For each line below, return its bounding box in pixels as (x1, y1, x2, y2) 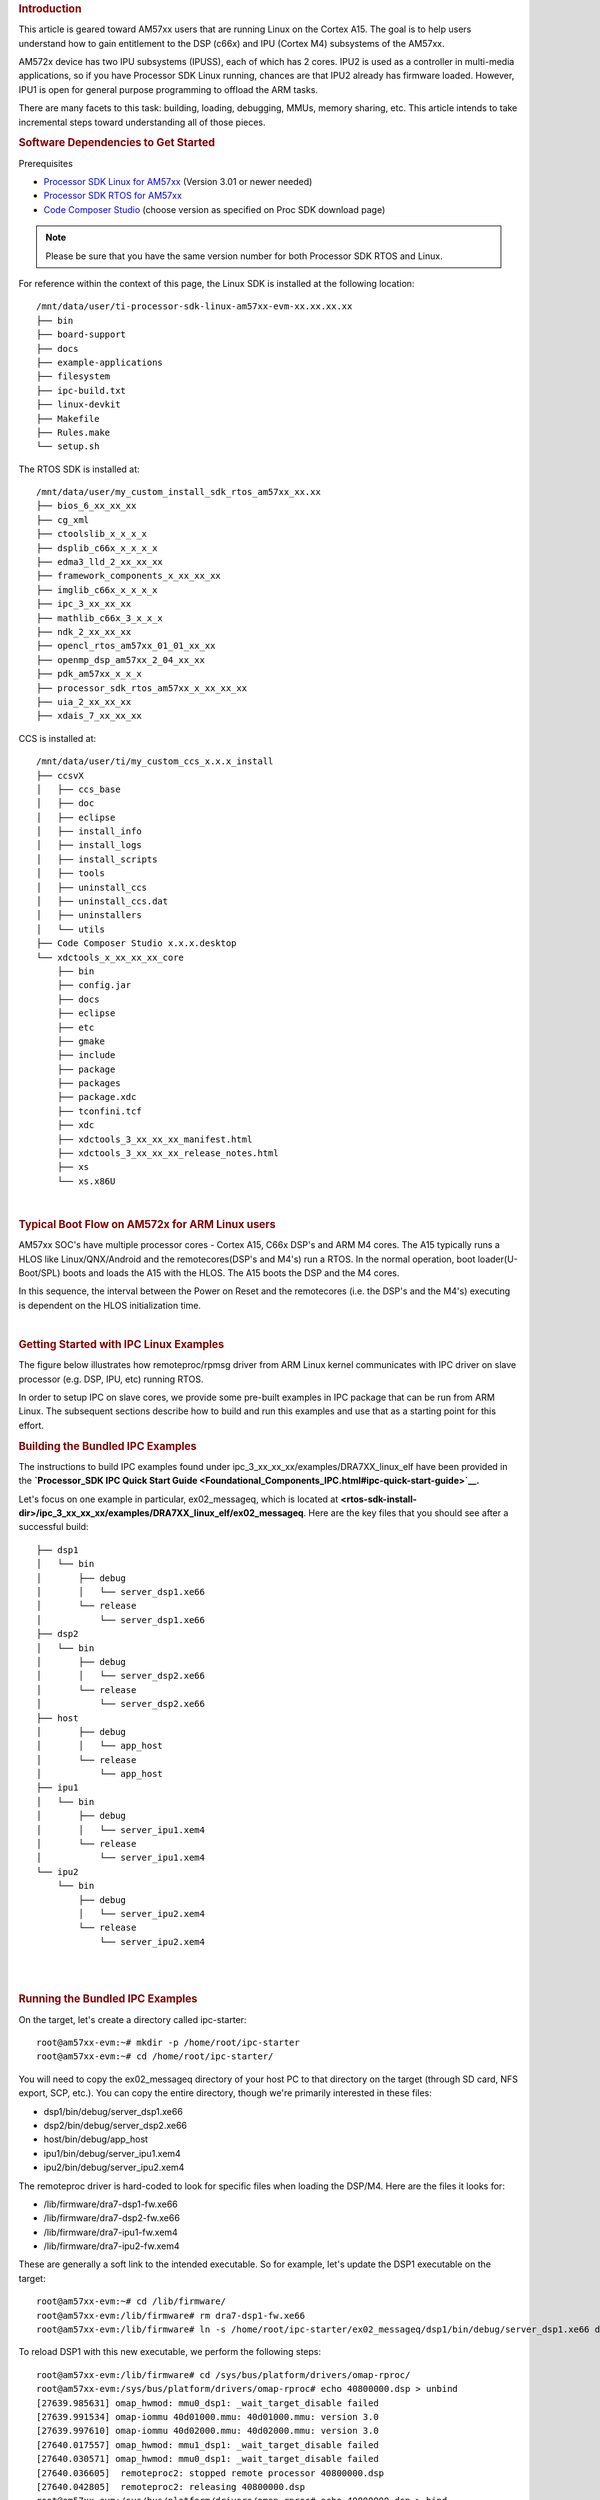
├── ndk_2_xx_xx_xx (36, 626, 132, 637)
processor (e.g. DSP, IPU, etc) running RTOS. (18, 1373, 204, 1385)
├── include (56, 1050, 116, 1061)
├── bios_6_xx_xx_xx (36, 500, 137, 512)
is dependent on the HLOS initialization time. (18, 1299, 202, 1311)
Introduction (18, 2, 82, 15)
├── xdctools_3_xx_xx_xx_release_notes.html (56, 1148, 279, 1159)
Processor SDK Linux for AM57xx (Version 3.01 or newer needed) (43, 176, 313, 188)
